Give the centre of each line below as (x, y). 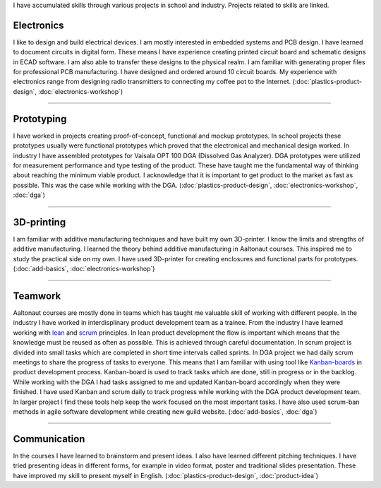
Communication (49, 439)
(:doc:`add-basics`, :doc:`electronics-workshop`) (84, 269)
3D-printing (40, 222)
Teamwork (37, 296)
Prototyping (40, 119)
